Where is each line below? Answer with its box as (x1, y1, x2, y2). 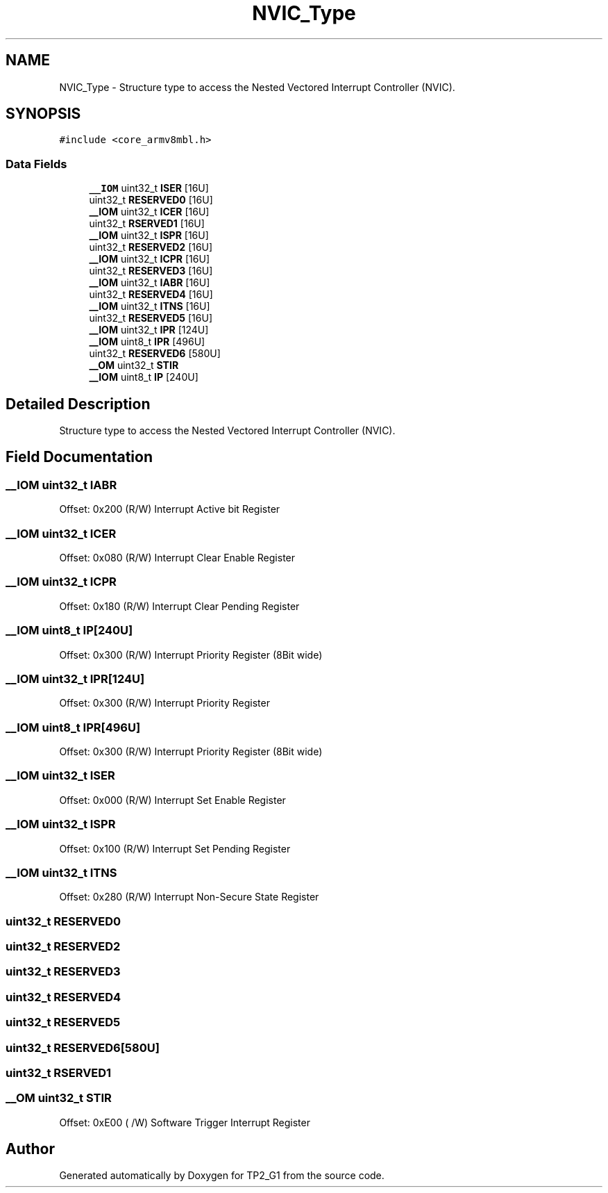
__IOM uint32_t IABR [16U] (89, 277, 210, 289)
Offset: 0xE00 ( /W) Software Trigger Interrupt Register (59, 1116, 310, 1128)
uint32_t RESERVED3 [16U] (89, 265, 213, 277)
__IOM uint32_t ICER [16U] (89, 206, 210, 218)
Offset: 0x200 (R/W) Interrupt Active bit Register (59, 503, 280, 516)
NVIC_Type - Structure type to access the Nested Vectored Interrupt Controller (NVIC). (59, 81, 455, 93)
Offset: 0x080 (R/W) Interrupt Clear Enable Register (59, 552, 296, 563)
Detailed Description (6, 395, 151, 413)
